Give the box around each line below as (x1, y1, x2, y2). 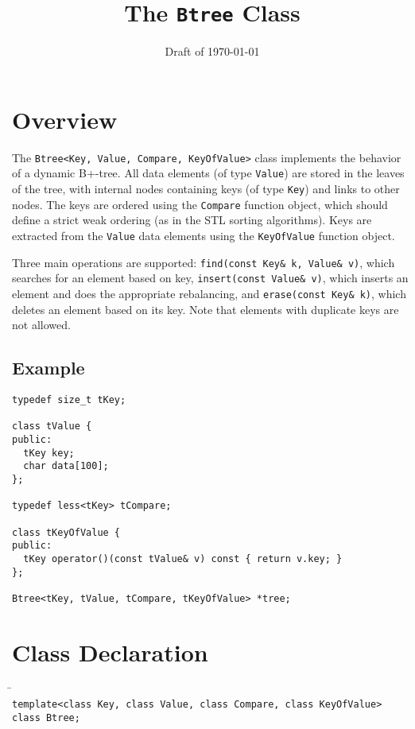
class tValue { (12, 421, 92, 432)
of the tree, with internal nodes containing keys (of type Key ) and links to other (12, 180, 400, 197)
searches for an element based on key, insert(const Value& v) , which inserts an (12, 269, 409, 286)
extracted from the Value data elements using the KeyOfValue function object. (12, 227, 395, 243)
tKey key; (23, 447, 75, 459)
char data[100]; (23, 460, 109, 472)
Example (12, 355, 85, 380)
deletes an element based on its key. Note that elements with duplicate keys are (12, 301, 399, 317)
